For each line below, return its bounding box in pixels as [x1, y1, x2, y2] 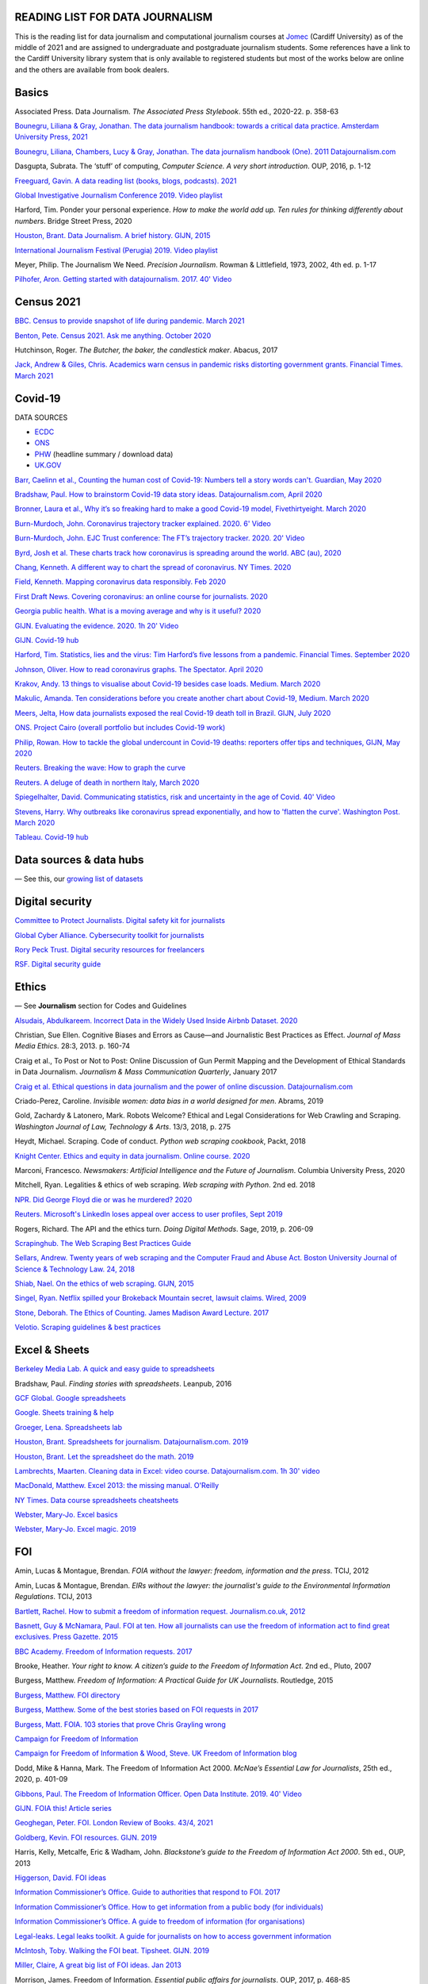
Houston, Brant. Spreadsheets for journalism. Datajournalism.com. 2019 [14, 1437, 249, 1447]
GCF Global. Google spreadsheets [14, 1393, 126, 1402]
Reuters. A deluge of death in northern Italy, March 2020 [14, 778, 200, 787]
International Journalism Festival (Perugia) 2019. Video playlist [14, 245, 218, 255]
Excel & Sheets [14, 1344, 90, 1357]
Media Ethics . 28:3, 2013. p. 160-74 [14, 1041, 131, 1051]
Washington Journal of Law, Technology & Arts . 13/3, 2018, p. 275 [14, 1121, 231, 1131]
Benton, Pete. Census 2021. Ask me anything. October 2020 [14, 330, 212, 340]
